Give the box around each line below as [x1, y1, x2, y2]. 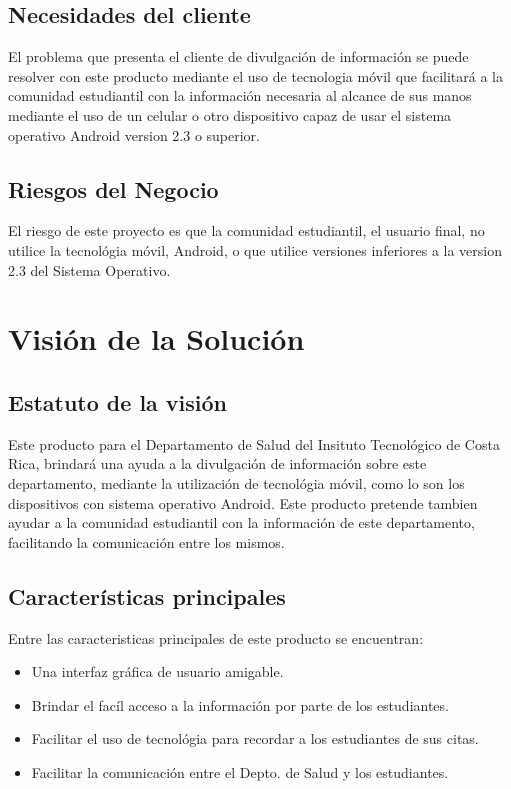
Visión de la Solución [8, 318, 305, 359]
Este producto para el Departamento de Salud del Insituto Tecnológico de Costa [8, 433, 500, 454]
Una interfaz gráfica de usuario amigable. [31, 661, 284, 682]
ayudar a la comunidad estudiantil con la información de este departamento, [8, 512, 475, 533]
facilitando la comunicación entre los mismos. [8, 531, 285, 552]
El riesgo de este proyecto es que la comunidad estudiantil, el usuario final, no [8, 220, 485, 241]
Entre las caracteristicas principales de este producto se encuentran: [8, 627, 424, 648]
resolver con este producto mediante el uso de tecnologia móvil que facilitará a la [8, 65, 504, 86]
